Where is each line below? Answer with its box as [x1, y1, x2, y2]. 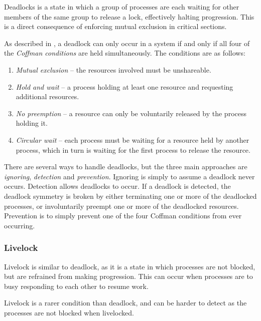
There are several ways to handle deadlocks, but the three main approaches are [4, 161, 247, 172]
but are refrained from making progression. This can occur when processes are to [4, 271, 253, 281]
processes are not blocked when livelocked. [4, 307, 134, 317]
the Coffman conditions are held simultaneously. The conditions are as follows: [4, 48, 245, 58]
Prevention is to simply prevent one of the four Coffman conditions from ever [4, 210, 242, 221]
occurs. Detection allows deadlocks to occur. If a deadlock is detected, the [4, 181, 231, 191]
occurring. [4, 220, 35, 230]
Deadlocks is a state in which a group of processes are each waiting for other [4, 2, 239, 12]
